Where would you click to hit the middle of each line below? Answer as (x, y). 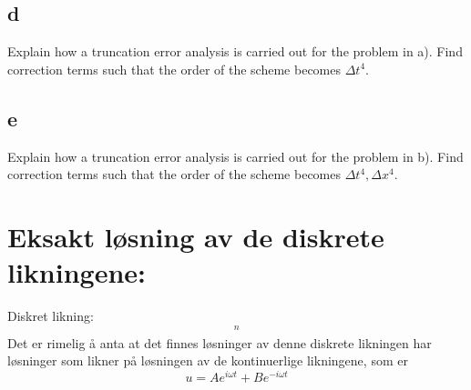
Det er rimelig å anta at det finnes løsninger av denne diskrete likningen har (220, 342)
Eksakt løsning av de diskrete (196, 236)
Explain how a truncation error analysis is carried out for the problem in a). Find (235, 51)
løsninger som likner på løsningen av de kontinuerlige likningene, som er (208, 360)
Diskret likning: (51, 316)
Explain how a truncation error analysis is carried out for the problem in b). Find (235, 156)
